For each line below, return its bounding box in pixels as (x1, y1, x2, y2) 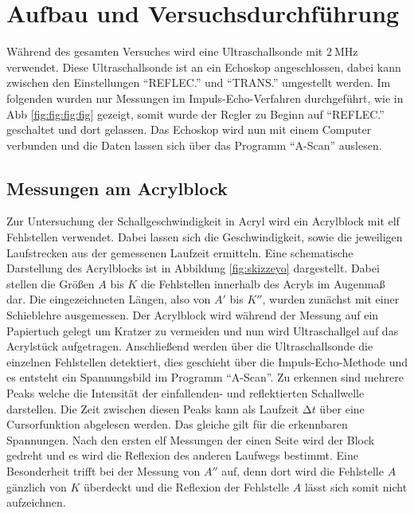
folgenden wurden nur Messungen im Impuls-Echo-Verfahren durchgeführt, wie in (6, 89, 404, 106)
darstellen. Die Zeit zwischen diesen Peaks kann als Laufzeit (6, 400, 299, 417)
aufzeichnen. (6, 494, 66, 511)
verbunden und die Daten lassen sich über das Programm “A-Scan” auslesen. (6, 136, 382, 153)
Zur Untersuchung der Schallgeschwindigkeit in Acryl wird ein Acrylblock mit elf (6, 213, 400, 229)
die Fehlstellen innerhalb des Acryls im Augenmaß (140, 275, 385, 292)
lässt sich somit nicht (304, 478, 408, 495)
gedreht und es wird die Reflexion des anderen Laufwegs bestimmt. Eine (6, 447, 358, 464)
